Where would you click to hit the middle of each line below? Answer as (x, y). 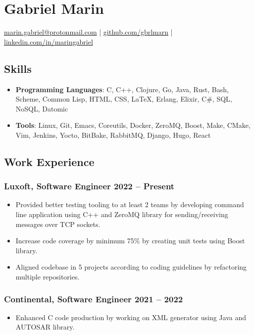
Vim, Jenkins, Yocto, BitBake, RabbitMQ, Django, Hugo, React (113, 135)
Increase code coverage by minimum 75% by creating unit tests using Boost (130, 241)
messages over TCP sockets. (58, 224)
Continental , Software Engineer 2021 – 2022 (94, 299)
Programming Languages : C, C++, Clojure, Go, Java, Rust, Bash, (122, 89)
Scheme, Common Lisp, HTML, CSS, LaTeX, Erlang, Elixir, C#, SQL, (124, 99)
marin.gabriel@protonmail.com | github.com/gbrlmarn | (88, 32)
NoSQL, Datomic (42, 108)
